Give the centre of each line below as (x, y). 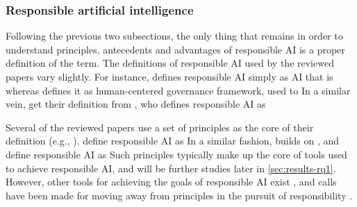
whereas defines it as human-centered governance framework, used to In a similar (178, 90)
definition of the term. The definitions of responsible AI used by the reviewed (170, 63)
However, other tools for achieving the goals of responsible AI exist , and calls (171, 182)
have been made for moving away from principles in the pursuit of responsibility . (179, 195)
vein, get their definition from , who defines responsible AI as (136, 104)
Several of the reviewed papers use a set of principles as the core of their (160, 127)
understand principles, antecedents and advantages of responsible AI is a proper (175, 49)
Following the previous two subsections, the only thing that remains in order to (174, 36)
